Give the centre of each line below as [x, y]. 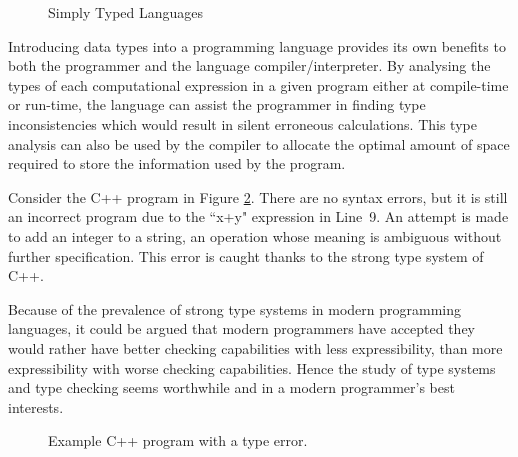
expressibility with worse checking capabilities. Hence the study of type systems [252, 367]
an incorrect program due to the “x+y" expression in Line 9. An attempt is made [258, 216]
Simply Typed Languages [126, 12]
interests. [36, 406]
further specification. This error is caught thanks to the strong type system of [246, 255]
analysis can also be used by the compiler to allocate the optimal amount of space [259, 143]
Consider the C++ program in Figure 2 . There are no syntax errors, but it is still [258, 196]
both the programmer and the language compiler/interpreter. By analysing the [249, 65]
